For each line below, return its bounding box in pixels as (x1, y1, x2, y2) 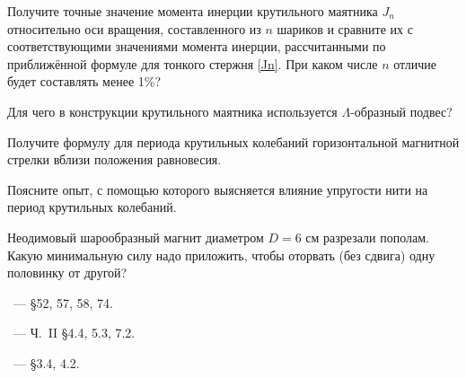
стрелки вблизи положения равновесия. (7, 150, 222, 169)
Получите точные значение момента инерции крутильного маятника (7, 2, 378, 20)
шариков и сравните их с (277, 19, 413, 38)
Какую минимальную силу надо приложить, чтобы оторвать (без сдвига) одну (7, 245, 435, 264)
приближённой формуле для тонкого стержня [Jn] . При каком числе (7, 54, 378, 73)
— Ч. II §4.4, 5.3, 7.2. (13, 323, 136, 342)
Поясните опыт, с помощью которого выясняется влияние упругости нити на (7, 180, 428, 198)
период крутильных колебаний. (7, 198, 177, 216)
